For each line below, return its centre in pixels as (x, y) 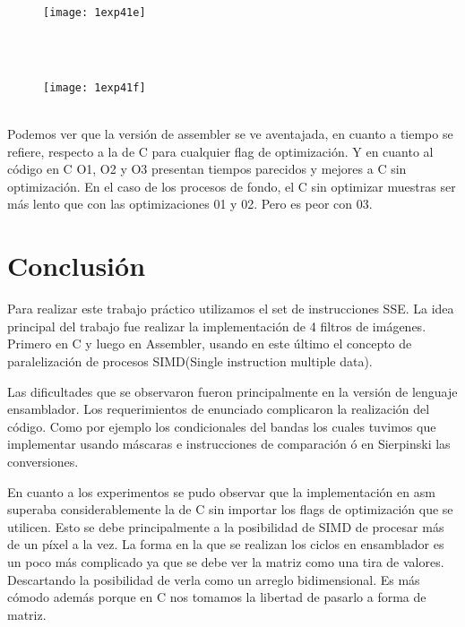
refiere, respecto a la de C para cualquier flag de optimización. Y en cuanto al (220, 151)
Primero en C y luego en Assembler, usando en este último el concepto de (210, 344)
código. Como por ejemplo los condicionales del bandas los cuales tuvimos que (222, 426)
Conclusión (77, 266)
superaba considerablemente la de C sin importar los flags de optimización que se (230, 509)
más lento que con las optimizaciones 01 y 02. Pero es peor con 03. (190, 204)
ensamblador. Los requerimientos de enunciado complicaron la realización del (219, 409)
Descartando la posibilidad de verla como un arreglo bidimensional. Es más (214, 579)
